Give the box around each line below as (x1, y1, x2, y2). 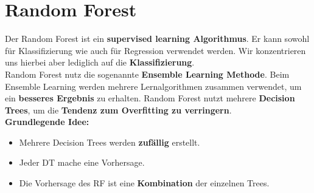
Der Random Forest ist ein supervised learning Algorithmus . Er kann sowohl (5, 32, 310, 45)
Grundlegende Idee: (5, 115, 89, 128)
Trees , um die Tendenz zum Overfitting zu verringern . (5, 103, 232, 116)
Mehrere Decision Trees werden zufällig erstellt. (19, 135, 200, 148)
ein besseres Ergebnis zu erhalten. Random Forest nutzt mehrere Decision (5, 92, 295, 104)
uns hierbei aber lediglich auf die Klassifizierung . (5, 56, 195, 69)
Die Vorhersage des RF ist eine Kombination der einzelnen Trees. (19, 177, 270, 189)
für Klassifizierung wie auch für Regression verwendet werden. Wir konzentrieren (5, 44, 306, 56)
